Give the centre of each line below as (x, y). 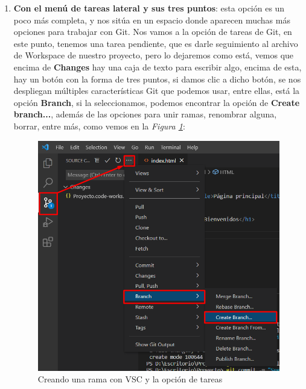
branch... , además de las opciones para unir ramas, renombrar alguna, (145, 114)
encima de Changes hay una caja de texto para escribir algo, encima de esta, (158, 67)
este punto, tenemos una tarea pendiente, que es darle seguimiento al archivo (156, 43)
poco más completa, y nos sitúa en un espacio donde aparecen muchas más (152, 20)
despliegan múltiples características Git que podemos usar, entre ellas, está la (157, 91)
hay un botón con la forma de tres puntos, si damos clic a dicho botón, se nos (157, 79)
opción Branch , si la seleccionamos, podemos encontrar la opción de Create (157, 102)
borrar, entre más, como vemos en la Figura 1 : (99, 126)
